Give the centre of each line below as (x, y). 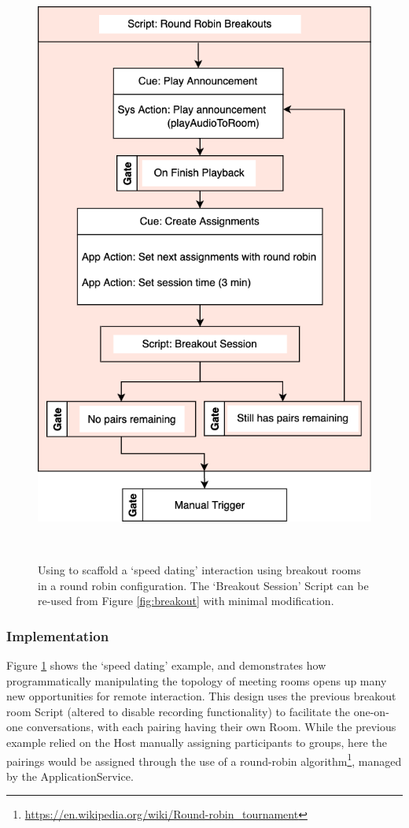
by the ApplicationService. (70, 776)
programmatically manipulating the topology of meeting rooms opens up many (197, 680)
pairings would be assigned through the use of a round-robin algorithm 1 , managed (204, 759)
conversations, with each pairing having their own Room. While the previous (211, 727)
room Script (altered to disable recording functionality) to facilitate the (179, 711)
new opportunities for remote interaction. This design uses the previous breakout (201, 696)
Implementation (58, 635)
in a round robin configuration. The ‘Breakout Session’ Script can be (203, 585)
